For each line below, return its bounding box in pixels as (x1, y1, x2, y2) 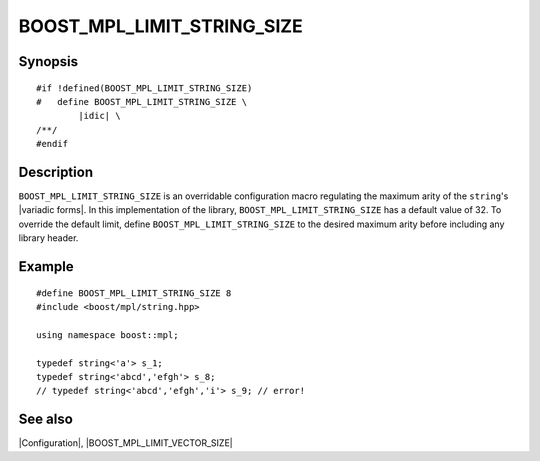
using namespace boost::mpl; (36, 329, 179, 340)
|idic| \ (78, 110, 121, 122)
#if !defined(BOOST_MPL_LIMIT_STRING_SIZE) (36, 82, 253, 94)
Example (18, 258, 74, 275)
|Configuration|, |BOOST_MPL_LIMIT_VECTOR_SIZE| (18, 437, 234, 449)
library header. (18, 232, 79, 244)
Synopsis (18, 53, 79, 70)
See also (18, 411, 74, 428)
